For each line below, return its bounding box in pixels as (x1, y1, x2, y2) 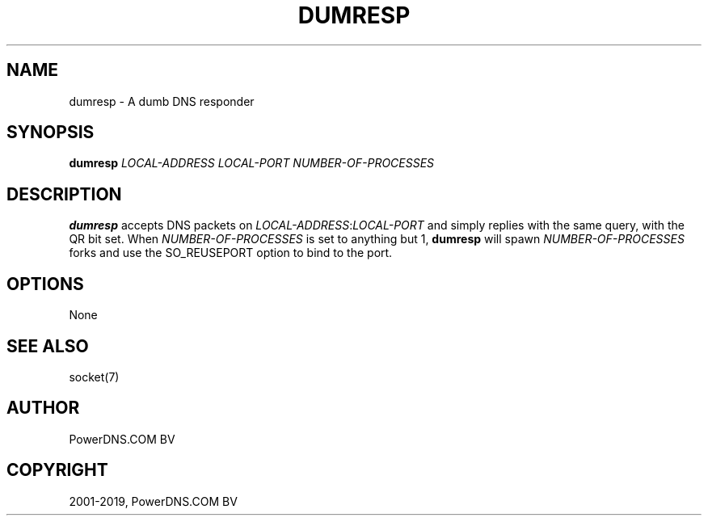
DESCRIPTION (6, 183, 122, 204)
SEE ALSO (6, 335, 89, 356)
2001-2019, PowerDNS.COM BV (69, 494, 238, 508)
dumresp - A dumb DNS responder (69, 94, 255, 108)
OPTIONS (6, 273, 84, 294)
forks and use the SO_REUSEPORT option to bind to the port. (69, 246, 393, 260)
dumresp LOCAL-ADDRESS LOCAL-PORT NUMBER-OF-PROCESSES (69, 156, 435, 170)
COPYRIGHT (6, 460, 108, 481)
